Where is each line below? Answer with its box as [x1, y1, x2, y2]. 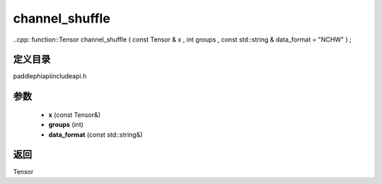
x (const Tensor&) [48, 110, 101, 119]
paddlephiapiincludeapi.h [13, 72, 87, 80]
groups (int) [48, 121, 84, 129]
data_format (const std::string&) [48, 130, 143, 139]
